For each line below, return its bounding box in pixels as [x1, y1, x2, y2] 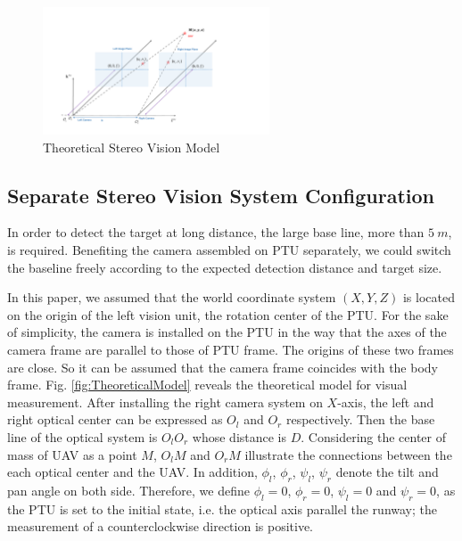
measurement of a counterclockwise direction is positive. [7, 517, 313, 536]
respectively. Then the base [285, 410, 435, 429]
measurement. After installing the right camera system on [7, 392, 323, 411]
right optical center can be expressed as [7, 410, 223, 429]
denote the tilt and [335, 463, 439, 481]
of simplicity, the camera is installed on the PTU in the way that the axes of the [7, 323, 447, 341]
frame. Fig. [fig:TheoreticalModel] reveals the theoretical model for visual [7, 375, 408, 394]
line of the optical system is [7, 428, 158, 447]
